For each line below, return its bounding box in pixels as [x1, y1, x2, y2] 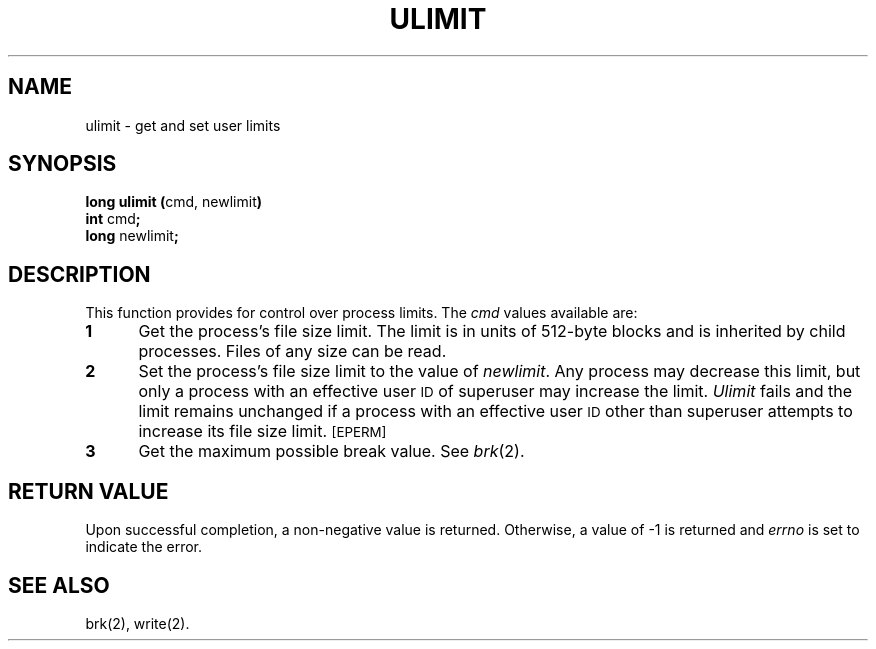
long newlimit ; [85, 227, 179, 245]
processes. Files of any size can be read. [138, 341, 447, 362]
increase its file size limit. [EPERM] [138, 421, 387, 442]
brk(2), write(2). [85, 614, 190, 632]
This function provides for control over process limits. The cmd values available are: [85, 304, 638, 322]
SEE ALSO [8, 572, 110, 598]
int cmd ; [85, 210, 141, 228]
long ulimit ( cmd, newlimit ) [85, 193, 262, 211]
